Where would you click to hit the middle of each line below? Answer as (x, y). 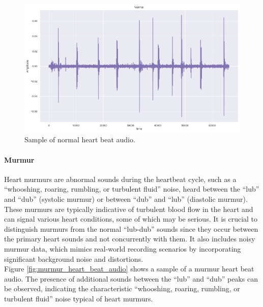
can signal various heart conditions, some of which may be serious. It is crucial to (131, 219)
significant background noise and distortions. (74, 258)
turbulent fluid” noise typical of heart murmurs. (79, 298)
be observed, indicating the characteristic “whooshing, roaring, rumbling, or (122, 288)
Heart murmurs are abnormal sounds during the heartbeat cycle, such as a (120, 179)
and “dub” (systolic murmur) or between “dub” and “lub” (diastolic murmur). (126, 199)
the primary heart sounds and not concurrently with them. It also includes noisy (130, 239)
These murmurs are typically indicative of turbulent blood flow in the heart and (129, 209)
